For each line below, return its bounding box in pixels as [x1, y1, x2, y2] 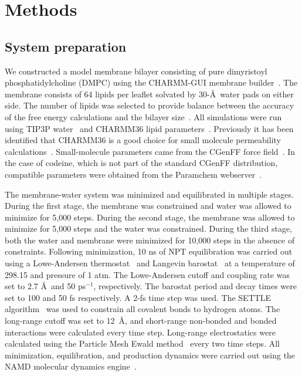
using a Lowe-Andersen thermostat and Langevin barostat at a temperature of [5, 257, 295, 269]
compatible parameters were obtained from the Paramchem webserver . [5, 168, 262, 180]
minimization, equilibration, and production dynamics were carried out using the [5, 348, 296, 361]
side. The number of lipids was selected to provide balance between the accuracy [5, 99, 294, 111]
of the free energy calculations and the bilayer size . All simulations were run [5, 110, 282, 123]
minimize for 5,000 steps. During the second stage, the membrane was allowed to [5, 211, 295, 223]
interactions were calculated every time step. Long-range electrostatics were [5, 326, 276, 338]
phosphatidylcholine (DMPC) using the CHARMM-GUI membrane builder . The [5, 76, 298, 89]
